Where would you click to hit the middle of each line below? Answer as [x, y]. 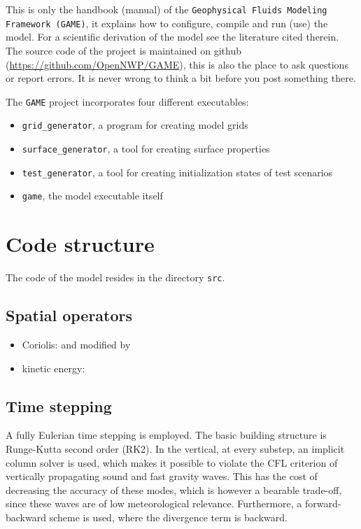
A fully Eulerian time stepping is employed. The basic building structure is [166, 435]
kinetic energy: [54, 368]
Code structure [80, 244]
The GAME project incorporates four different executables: [127, 101]
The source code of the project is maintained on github [124, 50]
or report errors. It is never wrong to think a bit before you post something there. [181, 78]
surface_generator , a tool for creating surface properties [146, 148]
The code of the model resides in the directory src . [115, 277]
